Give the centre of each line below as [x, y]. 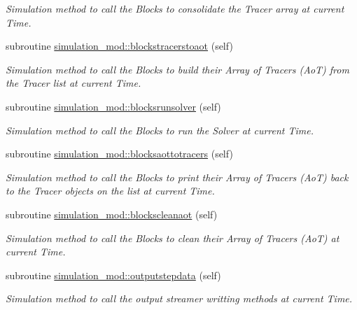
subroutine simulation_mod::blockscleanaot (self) [112, 214]
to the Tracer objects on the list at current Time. [110, 191]
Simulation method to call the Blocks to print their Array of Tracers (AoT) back [177, 177]
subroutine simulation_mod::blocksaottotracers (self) [119, 154]
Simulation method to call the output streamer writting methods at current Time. [179, 298]
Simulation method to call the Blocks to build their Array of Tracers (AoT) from [177, 69]
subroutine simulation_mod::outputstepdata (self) [113, 275]
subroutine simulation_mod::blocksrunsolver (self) [113, 106]
